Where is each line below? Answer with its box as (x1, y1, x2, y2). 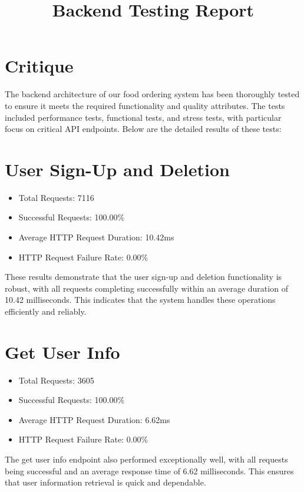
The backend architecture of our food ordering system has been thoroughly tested (5, 88, 300, 100)
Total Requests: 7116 (18, 191, 94, 203)
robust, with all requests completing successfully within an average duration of (5, 282, 288, 294)
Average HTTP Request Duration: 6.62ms (18, 413, 170, 425)
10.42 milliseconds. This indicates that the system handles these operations (5, 293, 276, 306)
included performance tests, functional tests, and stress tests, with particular (5, 111, 282, 123)
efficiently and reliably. (5, 305, 87, 317)
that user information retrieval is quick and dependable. (5, 476, 206, 488)
